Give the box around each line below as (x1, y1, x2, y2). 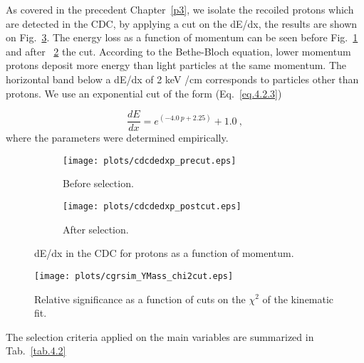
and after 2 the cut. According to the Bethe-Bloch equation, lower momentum (6, 43, 351, 58)
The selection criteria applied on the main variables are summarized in (6, 329, 314, 344)
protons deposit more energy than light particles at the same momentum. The (6, 58, 346, 73)
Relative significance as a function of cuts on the (34, 291, 246, 306)
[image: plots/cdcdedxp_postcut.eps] (63, 201, 241, 212)
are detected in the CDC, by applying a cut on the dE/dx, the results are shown (6, 16, 358, 31)
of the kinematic (262, 291, 334, 306)
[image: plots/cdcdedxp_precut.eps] (63, 155, 236, 166)
